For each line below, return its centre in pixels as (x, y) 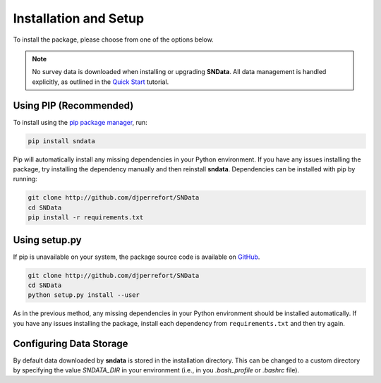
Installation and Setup (79, 18)
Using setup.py (47, 240)
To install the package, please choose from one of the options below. (114, 39)
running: (25, 179)
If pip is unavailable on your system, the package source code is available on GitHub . (137, 257)
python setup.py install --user (84, 295)
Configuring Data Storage (71, 343)
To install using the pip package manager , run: (80, 122)
